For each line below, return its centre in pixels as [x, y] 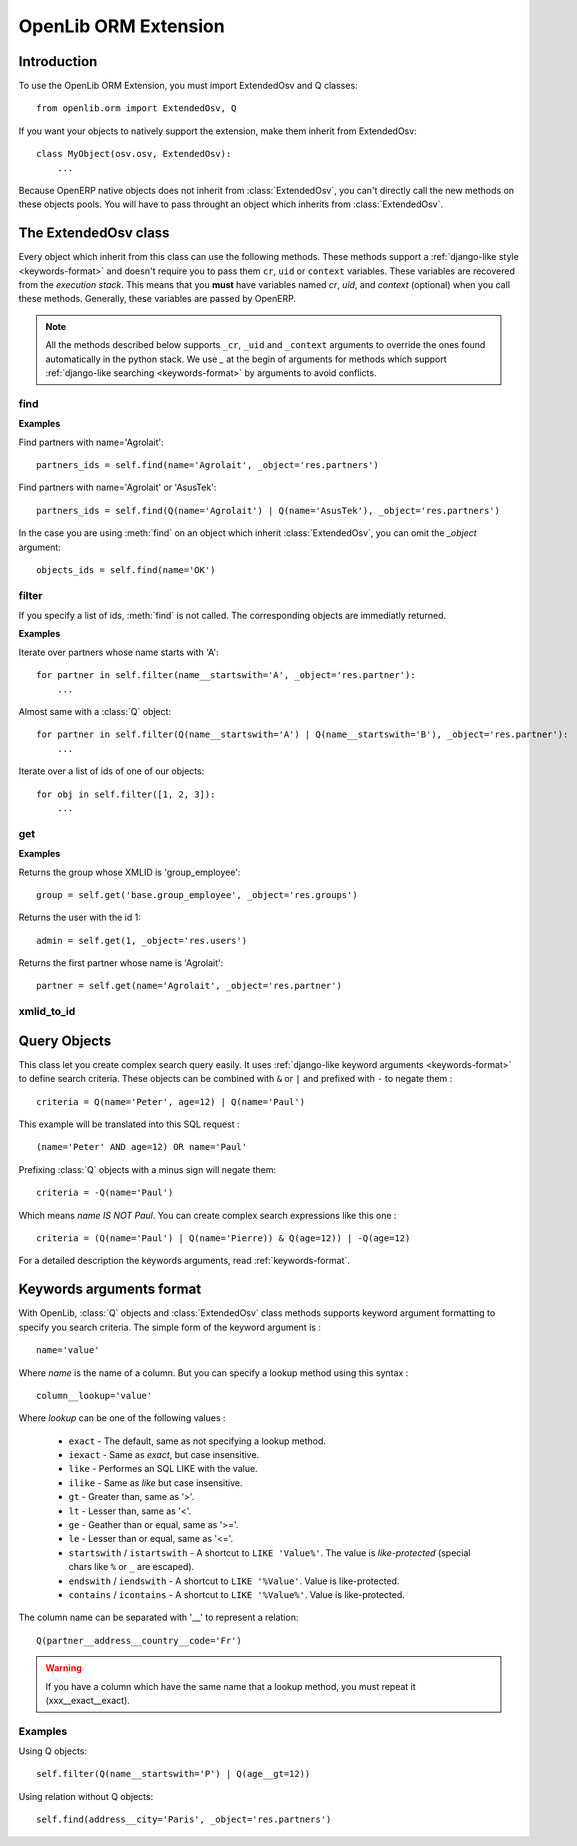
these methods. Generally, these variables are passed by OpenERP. [157, 299]
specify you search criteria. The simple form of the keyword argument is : [170, 1327]
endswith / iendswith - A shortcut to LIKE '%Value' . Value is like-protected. [234, 1581]
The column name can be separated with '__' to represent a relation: [158, 1617]
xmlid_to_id [47, 1012]
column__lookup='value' [94, 1395]
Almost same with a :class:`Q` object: [95, 712]
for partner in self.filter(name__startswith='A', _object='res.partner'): [226, 675]
